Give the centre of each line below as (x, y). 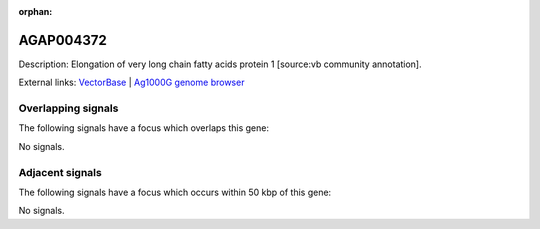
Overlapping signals (68, 108)
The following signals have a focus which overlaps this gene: (144, 128)
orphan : (35, 11)
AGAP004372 (62, 40)
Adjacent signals (60, 172)
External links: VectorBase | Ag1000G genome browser (131, 82)
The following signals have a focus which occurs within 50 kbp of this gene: (175, 192)
